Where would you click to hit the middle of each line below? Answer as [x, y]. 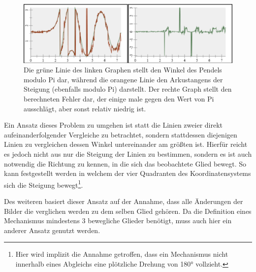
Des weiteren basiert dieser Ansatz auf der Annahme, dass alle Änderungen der [124, 201]
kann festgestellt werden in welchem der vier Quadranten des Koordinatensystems [128, 173]
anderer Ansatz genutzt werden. [52, 230]
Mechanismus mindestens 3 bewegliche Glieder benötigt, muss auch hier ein [118, 221]
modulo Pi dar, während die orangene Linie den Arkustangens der [123, 79]
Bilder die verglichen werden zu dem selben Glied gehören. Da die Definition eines [128, 211]
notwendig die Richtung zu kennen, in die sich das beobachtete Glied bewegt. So [125, 163]
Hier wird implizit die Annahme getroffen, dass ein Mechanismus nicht [122, 254]
